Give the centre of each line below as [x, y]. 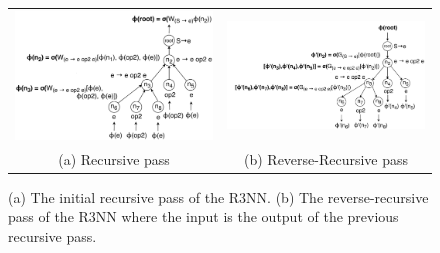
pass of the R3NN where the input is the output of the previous [203, 216]
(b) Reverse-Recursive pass [326, 158]
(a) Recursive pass [114, 158]
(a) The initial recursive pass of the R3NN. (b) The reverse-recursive [218, 196]
